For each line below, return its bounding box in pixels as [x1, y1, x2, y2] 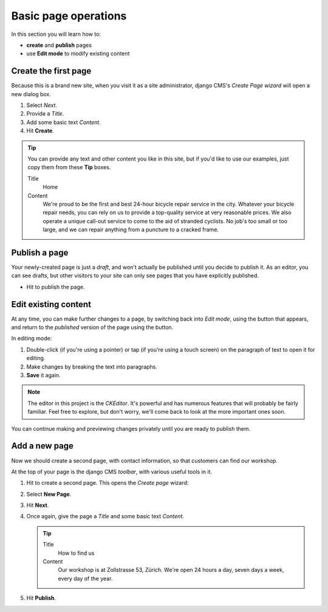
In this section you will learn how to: [11, 30, 101, 38]
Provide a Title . [26, 110, 64, 117]
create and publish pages [26, 41, 92, 49]
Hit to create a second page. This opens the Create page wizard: [26, 479, 189, 487]
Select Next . [26, 102, 58, 109]
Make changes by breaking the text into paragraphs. [26, 363, 158, 370]
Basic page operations [11, 9, 127, 23]
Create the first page [11, 66, 92, 76]
